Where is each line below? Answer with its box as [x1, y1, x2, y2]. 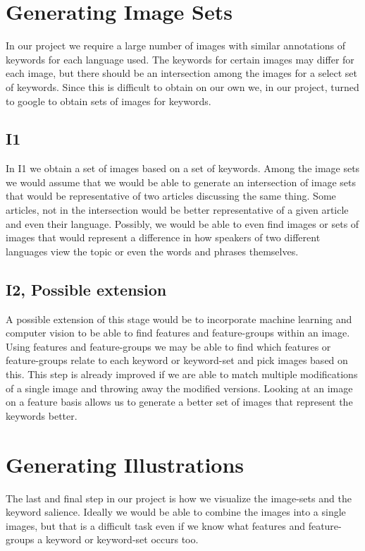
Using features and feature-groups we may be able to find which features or [6, 339, 331, 353]
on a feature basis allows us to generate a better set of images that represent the [6, 394, 353, 409]
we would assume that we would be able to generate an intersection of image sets [6, 174, 356, 189]
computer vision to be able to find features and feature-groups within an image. [6, 325, 350, 340]
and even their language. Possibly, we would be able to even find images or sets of [6, 216, 359, 231]
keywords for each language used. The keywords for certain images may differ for [6, 52, 354, 66]
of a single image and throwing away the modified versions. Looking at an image [6, 380, 353, 395]
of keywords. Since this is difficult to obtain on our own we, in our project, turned [6, 79, 359, 94]
